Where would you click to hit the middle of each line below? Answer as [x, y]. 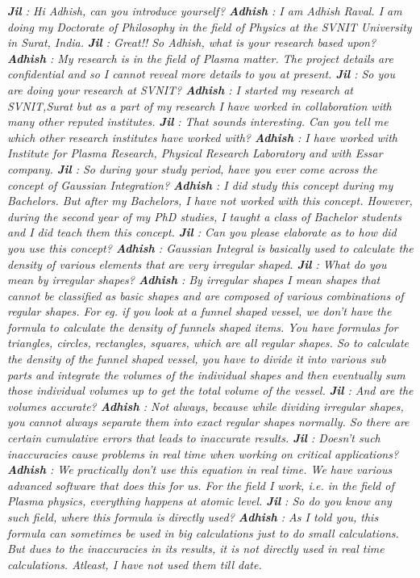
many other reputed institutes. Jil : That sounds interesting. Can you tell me [198, 121]
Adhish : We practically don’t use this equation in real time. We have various [200, 469]
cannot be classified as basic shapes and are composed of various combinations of [206, 295]
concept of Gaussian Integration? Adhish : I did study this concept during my [200, 184]
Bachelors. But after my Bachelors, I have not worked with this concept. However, [210, 201]
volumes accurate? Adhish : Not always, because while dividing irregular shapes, [206, 406]
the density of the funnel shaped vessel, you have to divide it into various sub [197, 359]
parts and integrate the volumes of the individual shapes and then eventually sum [206, 374]
